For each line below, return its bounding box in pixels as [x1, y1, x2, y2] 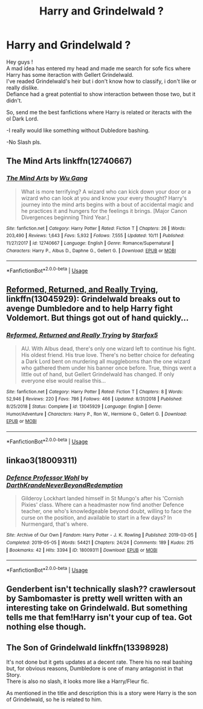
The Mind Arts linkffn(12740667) [6, 156, 132, 166]
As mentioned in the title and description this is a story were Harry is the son [6, 690, 197, 697]
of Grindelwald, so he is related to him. [6, 696, 103, 703]
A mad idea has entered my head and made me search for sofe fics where [6, 65, 191, 72]
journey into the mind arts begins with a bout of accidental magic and [21, 201, 195, 208]
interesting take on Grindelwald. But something [6, 603, 188, 613]
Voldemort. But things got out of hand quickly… [6, 313, 189, 323]
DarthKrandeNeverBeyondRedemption [6, 481, 123, 489]
